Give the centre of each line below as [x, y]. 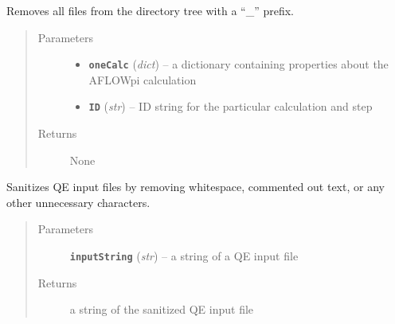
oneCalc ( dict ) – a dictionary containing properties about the [239, 64]
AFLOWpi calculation [143, 79]
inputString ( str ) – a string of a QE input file [184, 256]
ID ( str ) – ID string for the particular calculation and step [231, 106]
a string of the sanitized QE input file [162, 309]
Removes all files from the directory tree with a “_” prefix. [151, 10]
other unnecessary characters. [78, 202]
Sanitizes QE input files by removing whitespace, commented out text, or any [196, 187]
